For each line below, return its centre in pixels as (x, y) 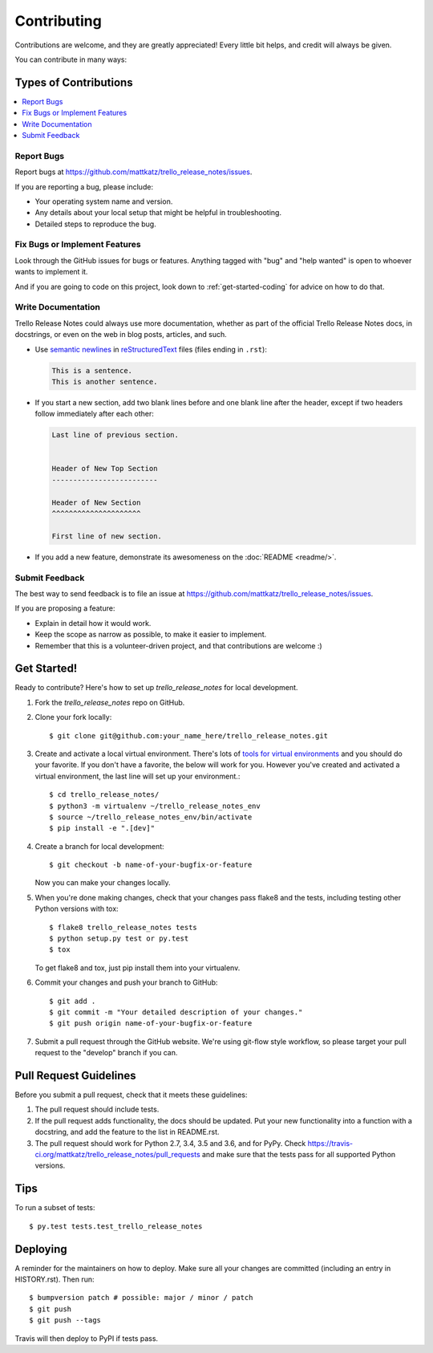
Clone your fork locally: (73, 717)
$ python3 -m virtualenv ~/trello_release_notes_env (155, 806)
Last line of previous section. (115, 435)
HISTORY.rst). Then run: (55, 1279)
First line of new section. (107, 536)
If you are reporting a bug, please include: (84, 187)
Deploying (41, 1249)
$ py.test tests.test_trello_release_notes (116, 1226)
